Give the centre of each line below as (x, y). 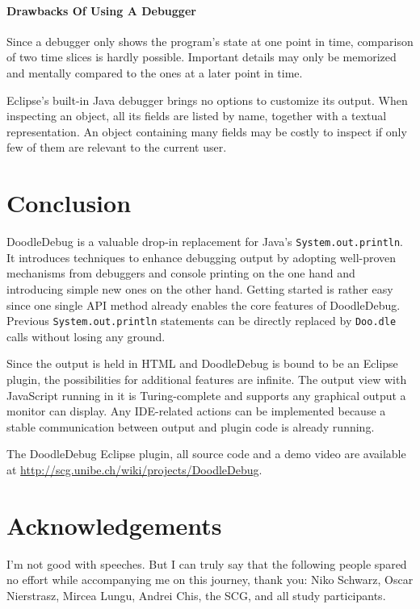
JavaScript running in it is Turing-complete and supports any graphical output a (206, 395)
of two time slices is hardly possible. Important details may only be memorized (202, 57)
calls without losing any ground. (86, 336)
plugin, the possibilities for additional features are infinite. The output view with (207, 379)
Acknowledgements (114, 525)
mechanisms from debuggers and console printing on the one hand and (181, 273)
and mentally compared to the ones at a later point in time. (155, 72)
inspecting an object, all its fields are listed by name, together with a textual (197, 116)
